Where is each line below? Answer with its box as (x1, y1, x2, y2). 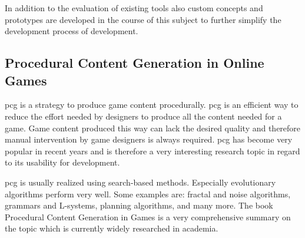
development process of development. (5, 25, 138, 37)
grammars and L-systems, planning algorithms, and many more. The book (5, 199, 273, 211)
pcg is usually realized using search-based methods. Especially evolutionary (5, 176, 276, 188)
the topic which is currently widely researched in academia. (5, 222, 218, 234)
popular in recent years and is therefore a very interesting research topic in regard (5, 144, 300, 157)
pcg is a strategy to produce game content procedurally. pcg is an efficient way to (5, 98, 299, 111)
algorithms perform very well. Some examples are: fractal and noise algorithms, (5, 187, 291, 200)
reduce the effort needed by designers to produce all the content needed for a (5, 110, 282, 122)
